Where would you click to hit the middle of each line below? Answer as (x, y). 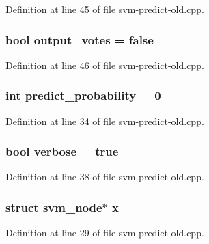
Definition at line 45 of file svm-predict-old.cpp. (105, 9)
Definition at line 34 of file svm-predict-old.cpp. (105, 121)
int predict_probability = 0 (83, 95)
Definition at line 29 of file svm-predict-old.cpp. (105, 233)
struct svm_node (54, 207)
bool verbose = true (62, 151)
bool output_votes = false (80, 39)
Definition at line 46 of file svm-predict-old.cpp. (105, 65)
